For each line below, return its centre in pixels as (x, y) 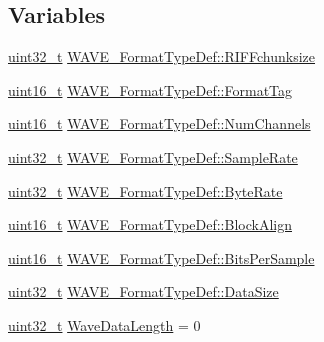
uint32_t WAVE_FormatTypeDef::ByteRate (145, 190)
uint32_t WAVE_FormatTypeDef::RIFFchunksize (162, 56)
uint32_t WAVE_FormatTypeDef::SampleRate (153, 156)
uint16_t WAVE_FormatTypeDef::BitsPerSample (161, 257)
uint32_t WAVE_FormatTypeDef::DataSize (143, 291)
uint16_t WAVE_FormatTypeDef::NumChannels (159, 123)
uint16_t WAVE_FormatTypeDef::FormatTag (150, 89)
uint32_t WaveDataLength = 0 (104, 324)
